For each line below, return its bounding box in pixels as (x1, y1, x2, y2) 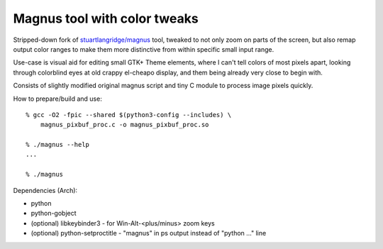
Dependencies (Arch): (13, 186, 78, 194)
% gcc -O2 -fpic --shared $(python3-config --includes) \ (26, 111, 232, 118)
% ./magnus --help (26, 140, 90, 149)
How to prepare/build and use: (13, 94, 102, 103)
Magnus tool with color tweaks (13, 11, 199, 26)
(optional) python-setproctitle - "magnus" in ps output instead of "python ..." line (30, 229, 267, 238)
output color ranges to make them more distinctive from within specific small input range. (13, 45, 274, 53)
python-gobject (30, 209, 77, 218)
